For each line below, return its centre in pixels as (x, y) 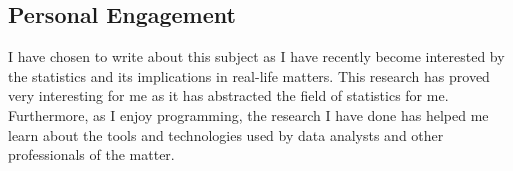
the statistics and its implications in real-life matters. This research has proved (249, 75)
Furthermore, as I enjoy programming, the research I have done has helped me (248, 114)
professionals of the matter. (91, 154)
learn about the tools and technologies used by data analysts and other (226, 134)
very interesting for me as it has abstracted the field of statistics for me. (228, 95)
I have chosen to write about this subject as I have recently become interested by (256, 56)
